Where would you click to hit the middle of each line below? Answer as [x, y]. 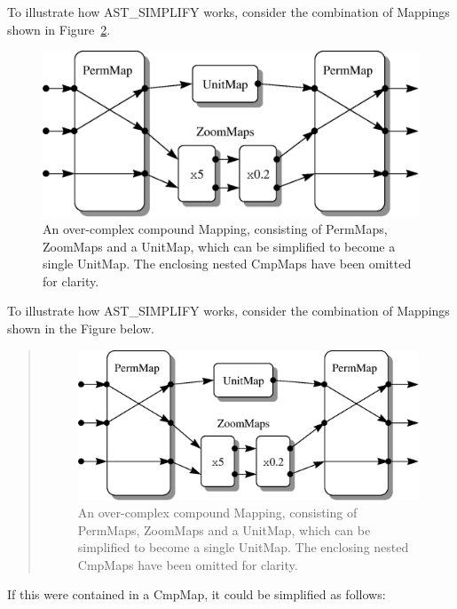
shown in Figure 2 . [59, 29]
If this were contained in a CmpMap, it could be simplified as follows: [197, 594]
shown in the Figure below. [81, 329]
